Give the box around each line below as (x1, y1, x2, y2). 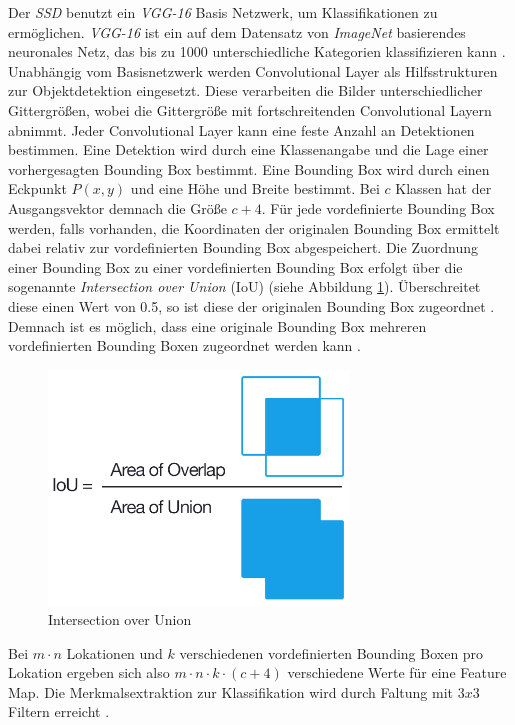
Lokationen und (66, 642, 163, 663)
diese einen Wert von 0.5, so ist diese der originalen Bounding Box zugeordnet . (8, 295, 495, 316)
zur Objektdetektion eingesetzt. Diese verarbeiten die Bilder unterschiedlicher (8, 80, 483, 101)
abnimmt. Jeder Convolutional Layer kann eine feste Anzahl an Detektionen (8, 119, 475, 140)
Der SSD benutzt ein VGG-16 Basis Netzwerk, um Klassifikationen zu (8, 2, 438, 22)
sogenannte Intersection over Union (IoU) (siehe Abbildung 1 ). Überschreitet (8, 276, 481, 297)
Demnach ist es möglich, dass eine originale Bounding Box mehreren (8, 315, 427, 336)
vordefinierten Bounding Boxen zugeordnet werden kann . (8, 335, 361, 356)
